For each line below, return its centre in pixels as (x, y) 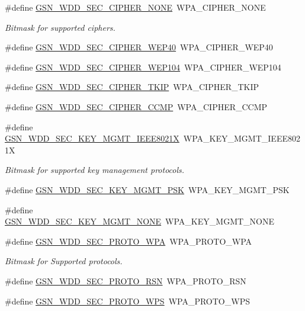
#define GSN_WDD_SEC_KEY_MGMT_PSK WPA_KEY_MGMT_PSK (147, 189)
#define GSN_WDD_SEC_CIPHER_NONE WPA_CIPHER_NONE (135, 7)
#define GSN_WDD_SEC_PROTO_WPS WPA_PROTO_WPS (127, 301)
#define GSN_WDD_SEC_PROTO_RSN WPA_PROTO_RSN (126, 280)
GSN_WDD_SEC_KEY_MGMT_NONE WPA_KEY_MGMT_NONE (139, 221)
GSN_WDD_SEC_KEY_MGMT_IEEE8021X (92, 138)
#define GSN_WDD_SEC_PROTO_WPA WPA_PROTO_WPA (129, 241)
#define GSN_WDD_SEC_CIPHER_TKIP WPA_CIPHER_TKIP (132, 87)
